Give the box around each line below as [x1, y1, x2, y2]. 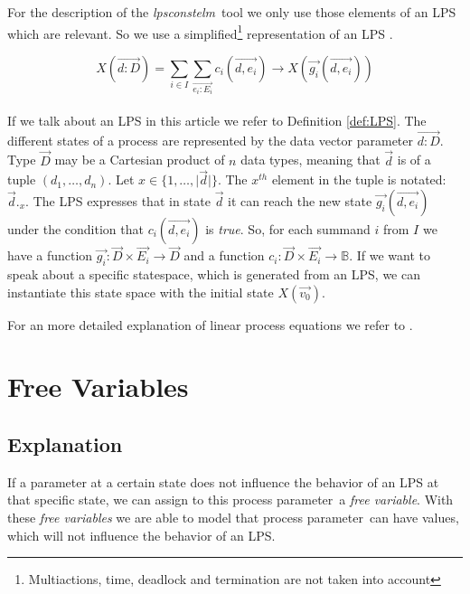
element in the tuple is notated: [271, 170, 446, 189]
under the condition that [7, 220, 144, 238]
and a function [183, 246, 265, 265]
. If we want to [349, 246, 430, 265]
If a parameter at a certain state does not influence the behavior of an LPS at [7, 472, 439, 491]
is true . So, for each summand [205, 220, 371, 238]
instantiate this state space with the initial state [7, 282, 274, 301]
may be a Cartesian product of [54, 150, 225, 169]
